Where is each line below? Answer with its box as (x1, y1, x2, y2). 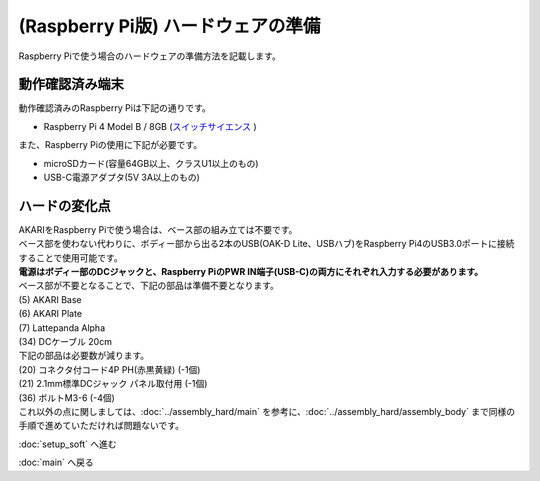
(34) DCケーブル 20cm (18, 336, 112, 348)
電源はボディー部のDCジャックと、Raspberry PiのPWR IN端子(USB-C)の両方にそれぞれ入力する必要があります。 (18, 266, 484, 278)
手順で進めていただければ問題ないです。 (18, 420, 185, 432)
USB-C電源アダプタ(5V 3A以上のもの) (43, 171, 200, 184)
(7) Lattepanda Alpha (18, 321, 106, 334)
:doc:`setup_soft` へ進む (18, 438, 117, 450)
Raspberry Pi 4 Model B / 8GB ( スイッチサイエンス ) (43, 120, 257, 132)
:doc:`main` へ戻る (18, 456, 94, 469)
